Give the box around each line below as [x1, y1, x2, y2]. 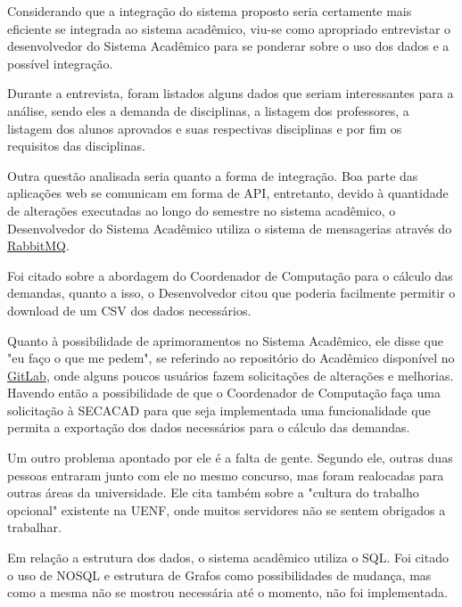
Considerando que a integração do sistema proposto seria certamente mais [7, 2, 412, 20]
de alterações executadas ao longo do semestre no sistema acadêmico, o [7, 201, 396, 219]
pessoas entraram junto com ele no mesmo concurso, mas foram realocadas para [7, 465, 444, 484]
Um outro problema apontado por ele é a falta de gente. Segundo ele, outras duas [7, 448, 453, 467]
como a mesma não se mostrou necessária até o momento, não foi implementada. [7, 583, 448, 602]
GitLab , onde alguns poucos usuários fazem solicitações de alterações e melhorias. [7, 365, 454, 384]
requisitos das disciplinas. [7, 136, 145, 155]
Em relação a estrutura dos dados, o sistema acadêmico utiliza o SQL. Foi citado [7, 548, 449, 567]
